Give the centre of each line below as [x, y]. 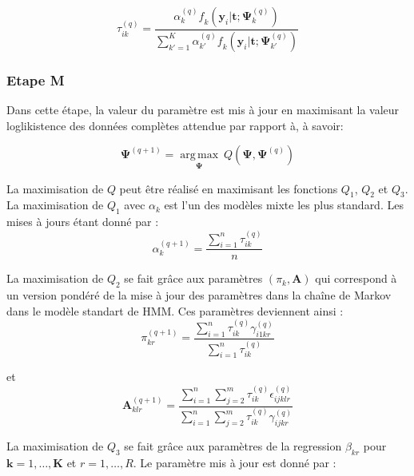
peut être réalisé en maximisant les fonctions [229, 188]
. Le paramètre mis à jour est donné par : [235, 462]
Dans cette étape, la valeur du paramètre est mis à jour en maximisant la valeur [203, 110]
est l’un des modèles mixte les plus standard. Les [284, 205]
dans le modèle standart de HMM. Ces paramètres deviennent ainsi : [175, 310]
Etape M [36, 79]
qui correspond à [356, 278]
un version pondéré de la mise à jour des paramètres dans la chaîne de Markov [199, 295]
